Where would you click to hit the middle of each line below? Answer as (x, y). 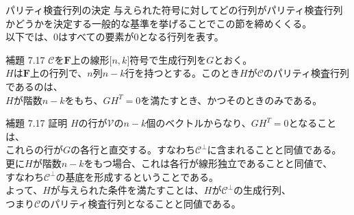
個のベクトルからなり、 (199, 123)
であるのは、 (34, 86)
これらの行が (34, 150)
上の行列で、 (59, 73)
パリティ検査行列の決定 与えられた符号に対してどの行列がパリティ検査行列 (174, 10)
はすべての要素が (96, 37)
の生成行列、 (263, 190)
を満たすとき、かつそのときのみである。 (231, 100)
